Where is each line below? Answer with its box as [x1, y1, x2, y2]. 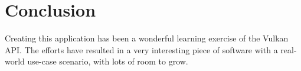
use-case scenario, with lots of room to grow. [27, 55, 188, 67]
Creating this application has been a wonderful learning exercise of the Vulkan [5, 32, 289, 44]
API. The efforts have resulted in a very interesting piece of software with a [5, 43, 278, 56]
